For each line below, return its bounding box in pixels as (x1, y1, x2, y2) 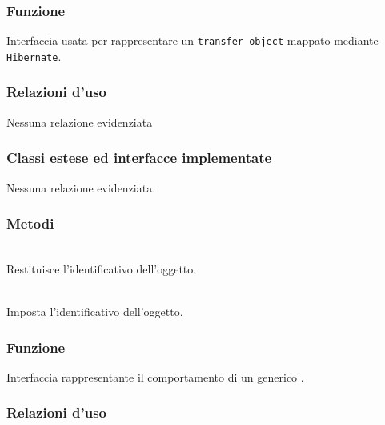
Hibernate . (6, 47, 62, 64)
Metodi (6, 213, 54, 233)
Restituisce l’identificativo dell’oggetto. (6, 260, 197, 277)
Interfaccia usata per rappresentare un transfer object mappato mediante (6, 32, 379, 49)
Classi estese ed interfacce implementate (6, 148, 272, 168)
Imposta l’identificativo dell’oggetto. (6, 303, 183, 320)
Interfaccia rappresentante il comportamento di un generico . (6, 368, 304, 385)
